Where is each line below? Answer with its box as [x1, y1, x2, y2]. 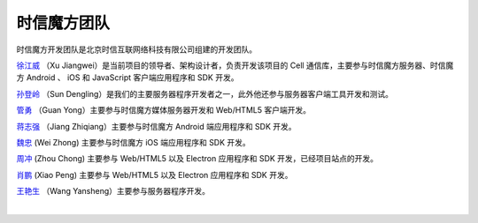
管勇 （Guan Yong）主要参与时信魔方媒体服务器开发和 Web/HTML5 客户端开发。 [16, 105, 312, 115]
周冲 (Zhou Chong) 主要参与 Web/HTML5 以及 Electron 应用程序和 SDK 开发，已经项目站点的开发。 [16, 153, 379, 164]
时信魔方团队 [16, 13, 111, 33]
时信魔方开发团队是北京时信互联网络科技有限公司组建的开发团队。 [16, 44, 257, 55]
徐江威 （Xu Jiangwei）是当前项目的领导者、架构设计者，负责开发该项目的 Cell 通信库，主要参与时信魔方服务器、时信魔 [16, 60, 454, 71]
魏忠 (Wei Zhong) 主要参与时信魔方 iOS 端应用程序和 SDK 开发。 [16, 137, 251, 147]
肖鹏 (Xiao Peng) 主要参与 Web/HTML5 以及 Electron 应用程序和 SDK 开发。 [16, 169, 293, 180]
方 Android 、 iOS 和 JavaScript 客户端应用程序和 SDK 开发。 [16, 72, 239, 83]
